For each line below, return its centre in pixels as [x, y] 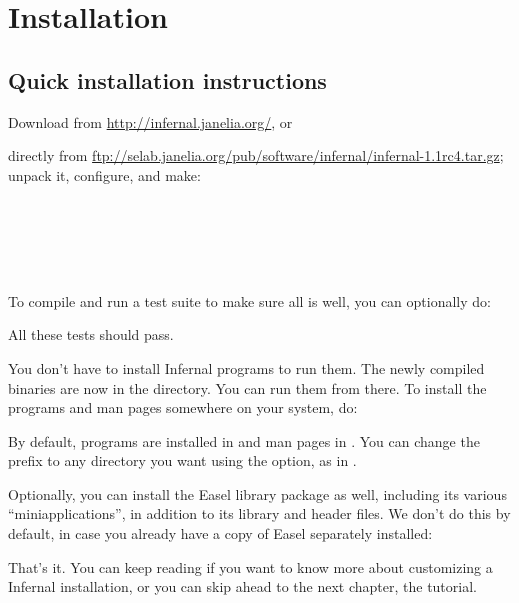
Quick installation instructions [167, 79]
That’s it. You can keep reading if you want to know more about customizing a [250, 566]
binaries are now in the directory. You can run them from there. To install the [247, 387]
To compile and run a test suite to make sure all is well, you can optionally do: [249, 300]
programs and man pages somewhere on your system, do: [183, 407]
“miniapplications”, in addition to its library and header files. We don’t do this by [259, 513]
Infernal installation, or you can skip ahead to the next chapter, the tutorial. [242, 586]
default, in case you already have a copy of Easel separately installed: [220, 533]
